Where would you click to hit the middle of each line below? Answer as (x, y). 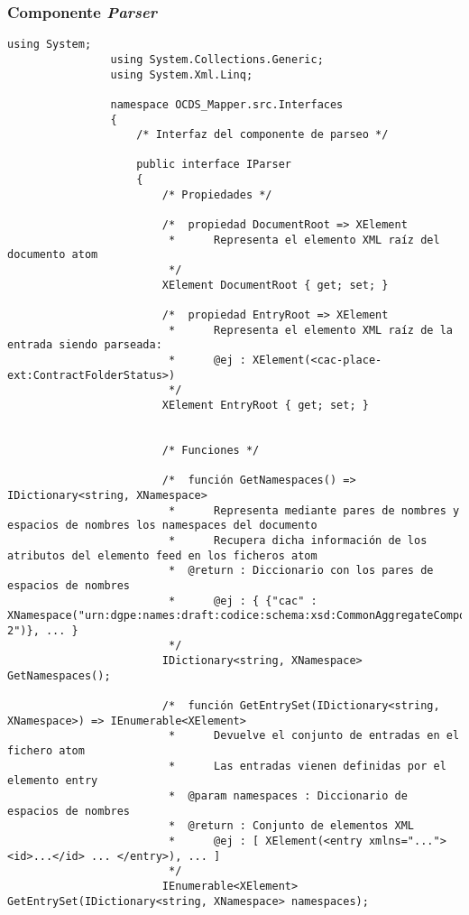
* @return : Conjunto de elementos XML (291, 826)
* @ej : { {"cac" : (243, 601)
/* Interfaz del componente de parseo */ (262, 135)
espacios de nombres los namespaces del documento (162, 526)
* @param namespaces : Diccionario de (288, 796)
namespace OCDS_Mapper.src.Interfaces (227, 104)
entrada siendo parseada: (85, 345)
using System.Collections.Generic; (217, 59)
